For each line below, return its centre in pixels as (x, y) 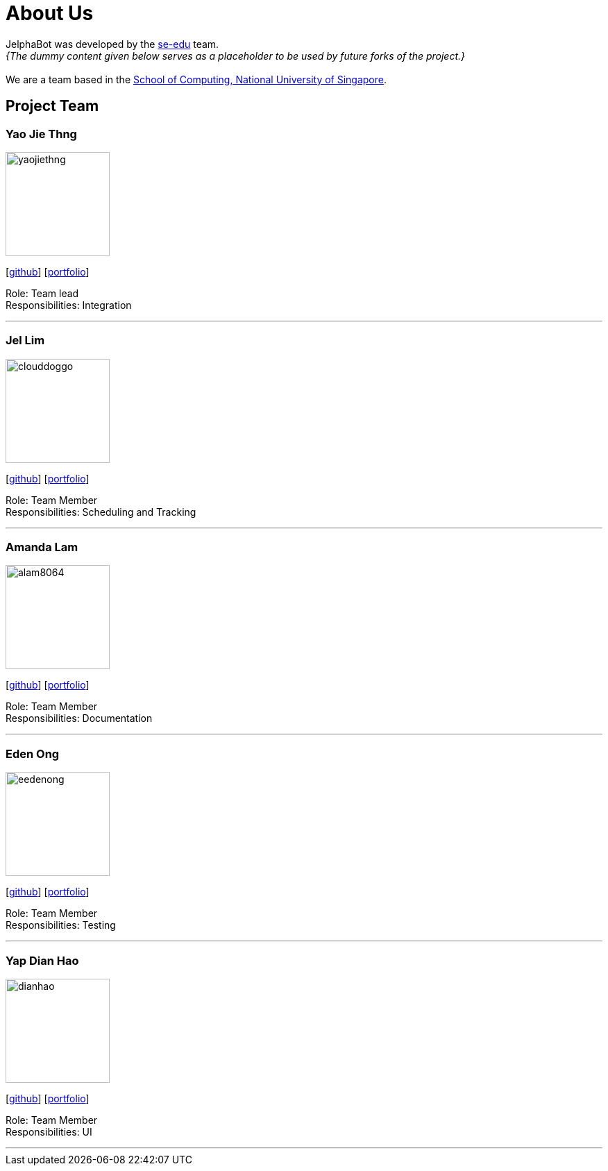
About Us (50, 13)
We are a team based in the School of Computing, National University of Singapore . (196, 79)
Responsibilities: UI (49, 1131)
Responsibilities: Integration (69, 305)
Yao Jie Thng (41, 134)
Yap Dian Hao (42, 960)
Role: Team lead (42, 293)
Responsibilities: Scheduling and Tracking (101, 512)
